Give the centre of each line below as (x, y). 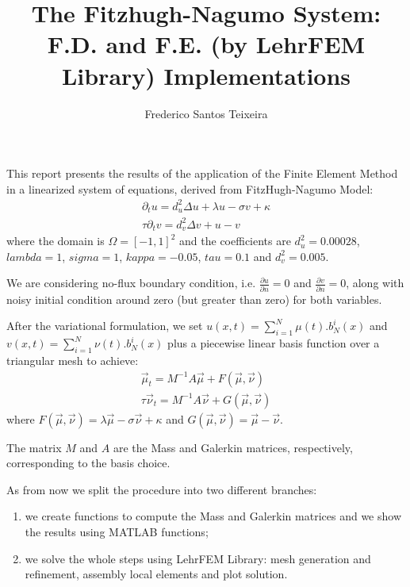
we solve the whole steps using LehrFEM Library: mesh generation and (198, 558)
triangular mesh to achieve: (73, 360)
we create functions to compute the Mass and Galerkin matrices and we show (213, 516)
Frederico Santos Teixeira (206, 113)
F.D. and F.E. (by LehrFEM (206, 44)
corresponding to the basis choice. (88, 463)
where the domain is (56, 241)
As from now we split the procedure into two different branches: (162, 489)
